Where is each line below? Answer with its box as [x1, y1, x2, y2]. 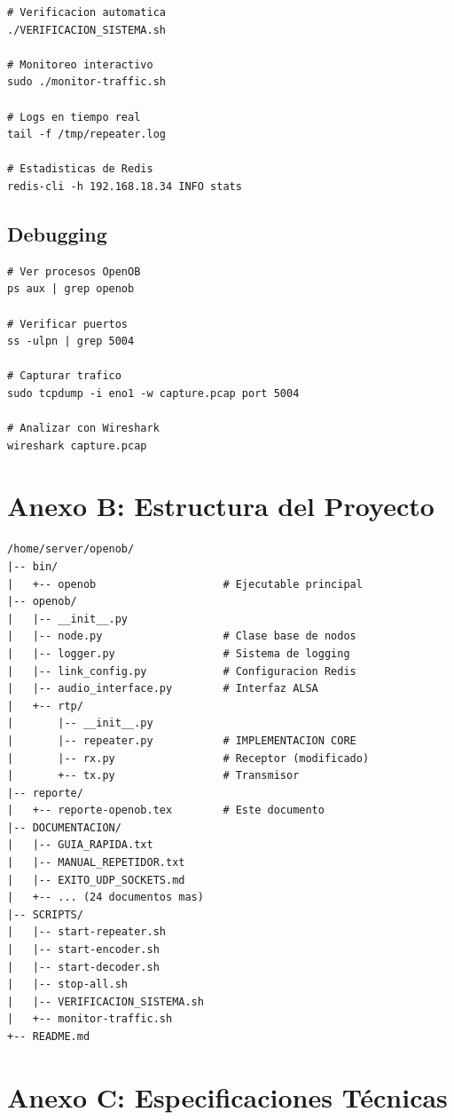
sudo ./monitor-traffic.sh [7, 75, 166, 89]
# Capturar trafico [7, 369, 121, 383]
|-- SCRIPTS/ [7, 908, 83, 921]
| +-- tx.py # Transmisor [7, 769, 300, 782]
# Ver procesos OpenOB [7, 265, 141, 278]
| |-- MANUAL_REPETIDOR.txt [7, 856, 185, 870]
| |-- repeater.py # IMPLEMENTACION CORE [7, 734, 356, 747]
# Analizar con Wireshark [7, 422, 160, 435]
